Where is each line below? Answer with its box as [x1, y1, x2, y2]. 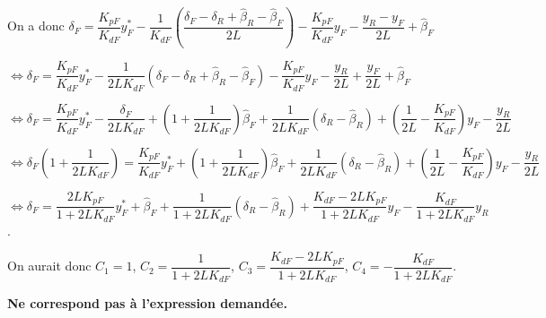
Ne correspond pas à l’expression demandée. [7, 294, 287, 313]
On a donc [7, 16, 65, 35]
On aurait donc [7, 256, 92, 275]
